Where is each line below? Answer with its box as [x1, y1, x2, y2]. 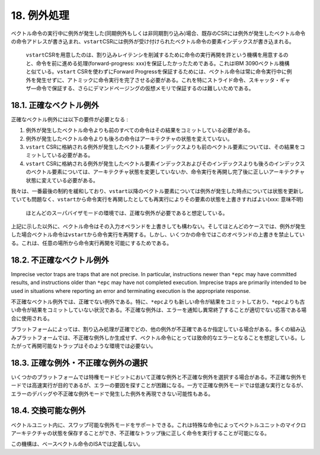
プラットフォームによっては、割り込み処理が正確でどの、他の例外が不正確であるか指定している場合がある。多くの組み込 [11, 326, 306, 333]
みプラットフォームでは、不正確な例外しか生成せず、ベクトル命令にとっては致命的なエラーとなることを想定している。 [11, 334, 300, 341]
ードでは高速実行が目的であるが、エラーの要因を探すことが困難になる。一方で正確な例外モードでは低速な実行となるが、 [11, 382, 306, 389]
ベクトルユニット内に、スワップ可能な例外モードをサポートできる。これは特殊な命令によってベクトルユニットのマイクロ [11, 421, 306, 428]
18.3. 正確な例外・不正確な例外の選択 [11, 358, 148, 368]
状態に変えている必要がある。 [25, 176, 99, 184]
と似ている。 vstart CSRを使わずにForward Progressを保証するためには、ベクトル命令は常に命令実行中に [25, 68, 287, 75]
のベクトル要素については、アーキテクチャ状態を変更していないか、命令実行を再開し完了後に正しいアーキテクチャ [25, 168, 305, 175]
